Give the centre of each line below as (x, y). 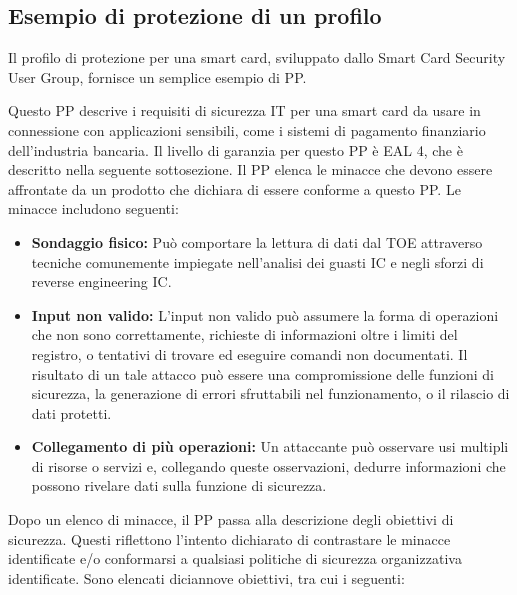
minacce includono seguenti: (93, 208)
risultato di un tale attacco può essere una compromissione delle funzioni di (262, 373)
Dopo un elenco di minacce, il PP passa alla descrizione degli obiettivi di (231, 519)
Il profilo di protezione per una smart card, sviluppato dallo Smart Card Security (257, 57)
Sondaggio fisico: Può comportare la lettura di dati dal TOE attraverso (257, 241)
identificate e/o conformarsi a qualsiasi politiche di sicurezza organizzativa (235, 558)
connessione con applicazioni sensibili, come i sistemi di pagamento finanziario (247, 129)
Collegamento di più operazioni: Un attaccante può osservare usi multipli (270, 446)
